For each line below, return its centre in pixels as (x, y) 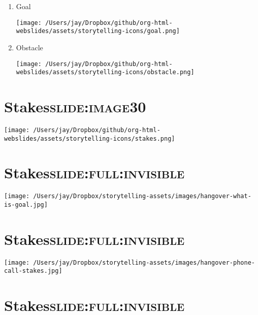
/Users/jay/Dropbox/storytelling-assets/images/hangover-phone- (144, 262)
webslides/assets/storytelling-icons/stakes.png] (90, 138)
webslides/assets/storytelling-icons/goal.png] (98, 31)
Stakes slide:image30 (75, 106)
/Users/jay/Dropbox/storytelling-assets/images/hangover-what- (142, 196)
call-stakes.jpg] (33, 271)
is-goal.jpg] (26, 205)
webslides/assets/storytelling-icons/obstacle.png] (105, 72)
